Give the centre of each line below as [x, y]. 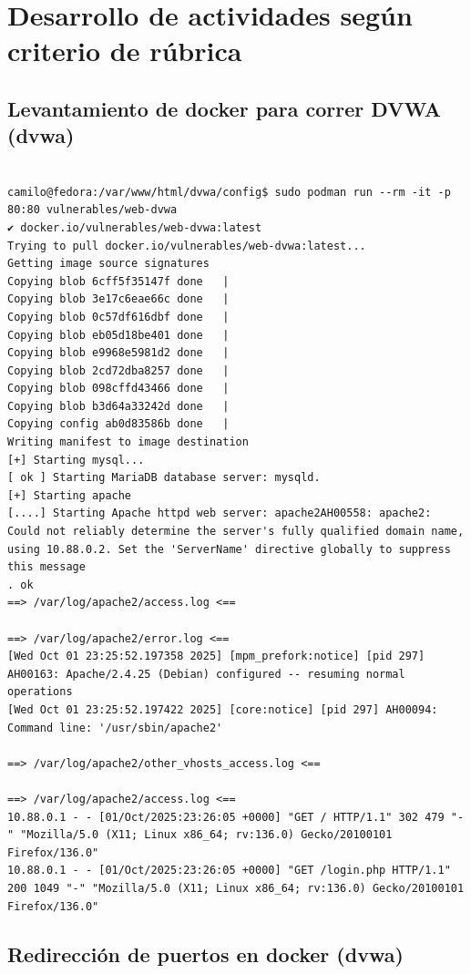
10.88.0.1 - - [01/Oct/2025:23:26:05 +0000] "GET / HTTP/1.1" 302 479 [226, 817]
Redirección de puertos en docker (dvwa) [205, 954]
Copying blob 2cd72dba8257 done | [118, 370]
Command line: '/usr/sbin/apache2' [115, 728]
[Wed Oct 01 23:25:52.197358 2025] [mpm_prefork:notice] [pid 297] [216, 656]
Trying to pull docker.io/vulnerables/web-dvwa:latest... [187, 246]
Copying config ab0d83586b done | [118, 424]
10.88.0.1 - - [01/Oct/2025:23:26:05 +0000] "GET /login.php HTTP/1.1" [229, 871]
